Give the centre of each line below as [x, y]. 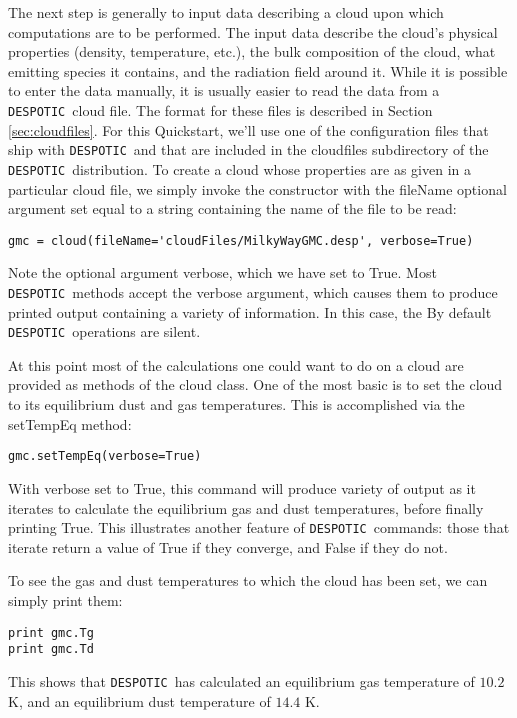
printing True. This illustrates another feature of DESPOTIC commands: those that [259, 527]
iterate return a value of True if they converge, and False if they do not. [228, 546]
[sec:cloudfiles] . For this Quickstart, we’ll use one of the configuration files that [248, 129]
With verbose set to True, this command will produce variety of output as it [242, 487]
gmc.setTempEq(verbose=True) [105, 456]
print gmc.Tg [51, 632]
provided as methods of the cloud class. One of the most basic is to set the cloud [255, 384]
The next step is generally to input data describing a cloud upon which [226, 12]
